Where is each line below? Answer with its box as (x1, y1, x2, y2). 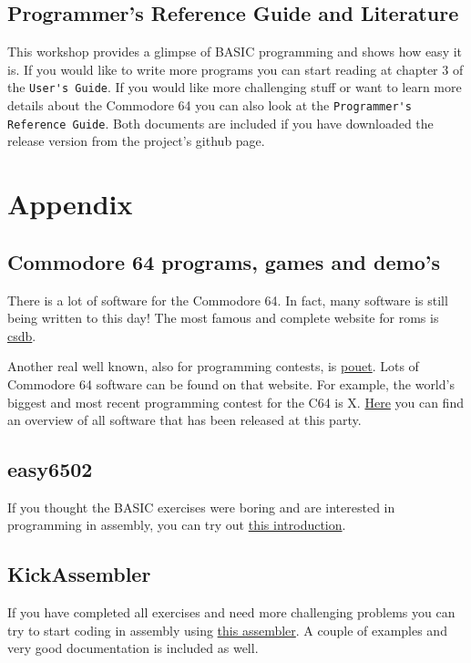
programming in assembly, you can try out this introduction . (7, 515, 346, 534)
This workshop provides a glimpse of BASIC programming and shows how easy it (7, 42, 463, 61)
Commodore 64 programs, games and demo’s (7, 247, 440, 275)
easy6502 (7, 455, 93, 483)
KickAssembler (7, 560, 151, 588)
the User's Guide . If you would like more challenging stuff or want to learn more (7, 78, 462, 97)
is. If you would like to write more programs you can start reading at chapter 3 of (7, 59, 464, 78)
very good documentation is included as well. (7, 638, 259, 658)
